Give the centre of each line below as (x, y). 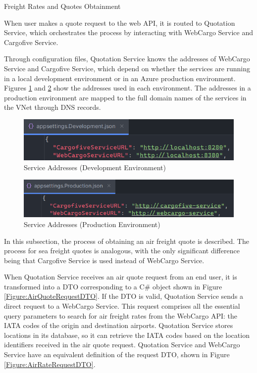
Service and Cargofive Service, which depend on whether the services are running (127, 68)
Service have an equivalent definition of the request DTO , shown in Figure (117, 354)
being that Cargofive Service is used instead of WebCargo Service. (104, 260)
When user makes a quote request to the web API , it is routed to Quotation (120, 23)
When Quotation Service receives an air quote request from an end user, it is (121, 277)
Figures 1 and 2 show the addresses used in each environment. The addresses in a (128, 88)
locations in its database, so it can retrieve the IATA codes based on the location (127, 335)
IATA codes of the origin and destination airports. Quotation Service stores (119, 325)
